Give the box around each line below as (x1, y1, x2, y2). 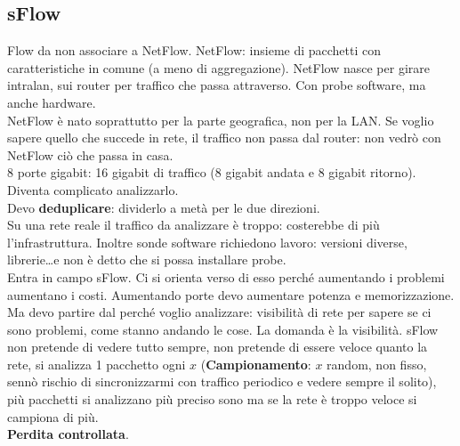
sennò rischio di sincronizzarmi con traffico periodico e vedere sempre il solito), (7, 372, 437, 391)
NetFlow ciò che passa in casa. (7, 145, 174, 164)
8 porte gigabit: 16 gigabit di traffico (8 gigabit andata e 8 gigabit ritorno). (7, 163, 416, 182)
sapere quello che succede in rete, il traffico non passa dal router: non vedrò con (7, 128, 441, 147)
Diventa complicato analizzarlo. (7, 180, 179, 199)
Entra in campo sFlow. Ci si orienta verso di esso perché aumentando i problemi (7, 267, 445, 286)
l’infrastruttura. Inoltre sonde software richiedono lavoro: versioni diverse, (7, 232, 408, 251)
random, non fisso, (327, 354, 427, 373)
